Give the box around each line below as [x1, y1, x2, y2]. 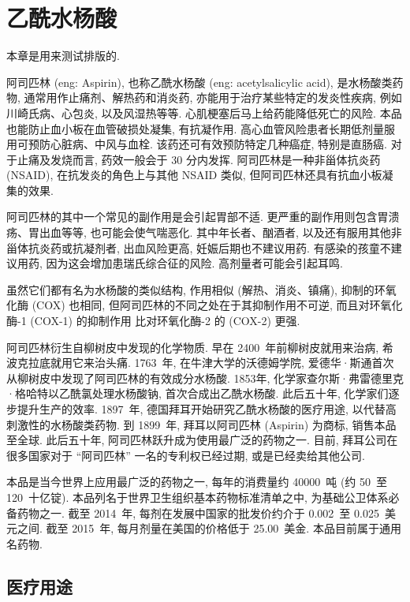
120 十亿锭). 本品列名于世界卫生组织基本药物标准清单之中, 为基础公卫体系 [6, 488, 389, 505]
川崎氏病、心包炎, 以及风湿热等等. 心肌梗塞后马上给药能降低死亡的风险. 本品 [6, 104, 402, 121]
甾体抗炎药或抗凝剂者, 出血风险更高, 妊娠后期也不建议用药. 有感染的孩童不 [6, 239, 391, 256]
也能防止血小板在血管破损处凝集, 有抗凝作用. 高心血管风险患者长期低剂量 [6, 120, 385, 136]
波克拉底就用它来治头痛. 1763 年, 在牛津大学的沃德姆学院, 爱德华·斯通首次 [6, 354, 394, 371]
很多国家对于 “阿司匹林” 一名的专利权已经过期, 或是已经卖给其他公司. [6, 447, 365, 463]
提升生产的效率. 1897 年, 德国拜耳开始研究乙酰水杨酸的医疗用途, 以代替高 [17, 401, 397, 417]
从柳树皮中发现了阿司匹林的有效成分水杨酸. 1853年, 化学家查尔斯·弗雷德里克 [6, 369, 404, 386]
